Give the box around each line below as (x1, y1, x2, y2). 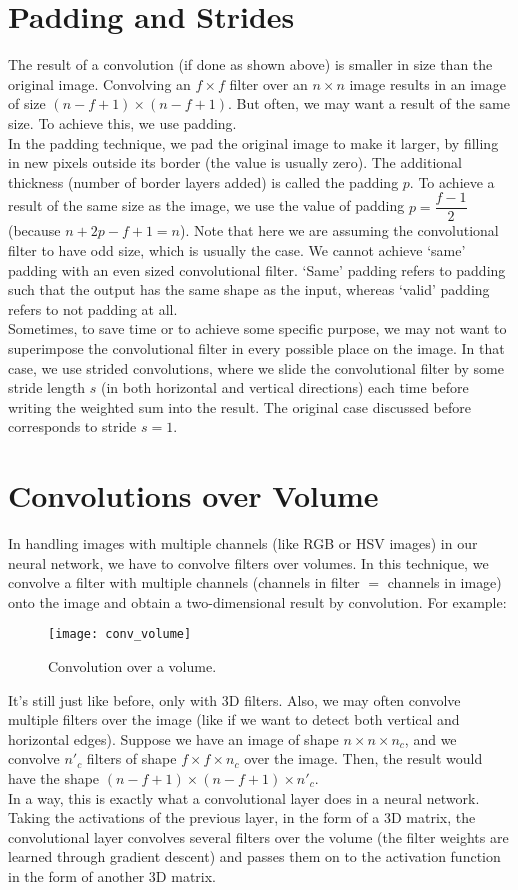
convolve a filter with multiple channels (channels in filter (8, 572, 360, 593)
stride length (8, 377, 86, 398)
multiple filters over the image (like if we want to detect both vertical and (8, 709, 460, 730)
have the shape (8, 768, 100, 788)
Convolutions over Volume (8, 475, 379, 516)
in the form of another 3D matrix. (8, 865, 216, 886)
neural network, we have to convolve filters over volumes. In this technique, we (8, 552, 489, 573)
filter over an (229, 73, 308, 94)
